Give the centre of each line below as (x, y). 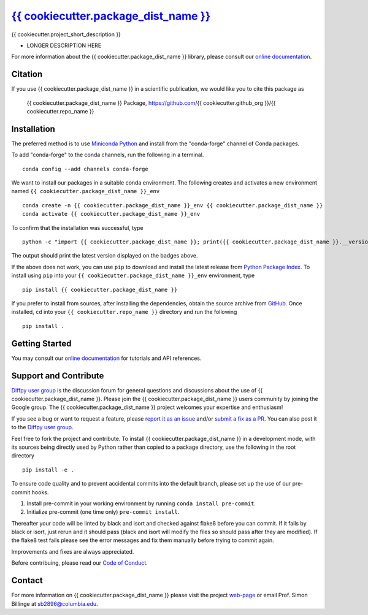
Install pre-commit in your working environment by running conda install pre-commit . (141, 503)
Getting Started (41, 343)
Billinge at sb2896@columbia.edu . (55, 603)
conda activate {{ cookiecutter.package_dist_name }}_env (111, 214)
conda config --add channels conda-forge (85, 169)
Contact (27, 580)
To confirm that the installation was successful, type (77, 227)
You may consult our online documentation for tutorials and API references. (106, 358)
